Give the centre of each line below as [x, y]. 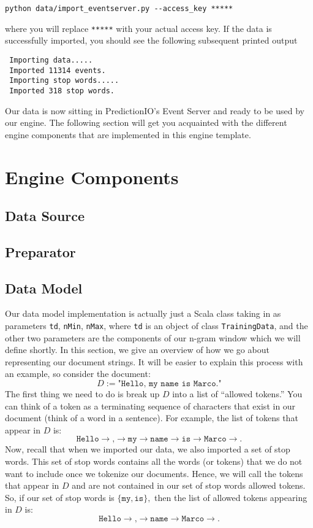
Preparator [40, 251]
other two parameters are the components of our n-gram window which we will [153, 337]
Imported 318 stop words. [62, 91]
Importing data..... [51, 60]
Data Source [45, 216]
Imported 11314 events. [58, 70]
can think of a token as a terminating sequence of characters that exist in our [150, 406]
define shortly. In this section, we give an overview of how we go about [137, 350]
